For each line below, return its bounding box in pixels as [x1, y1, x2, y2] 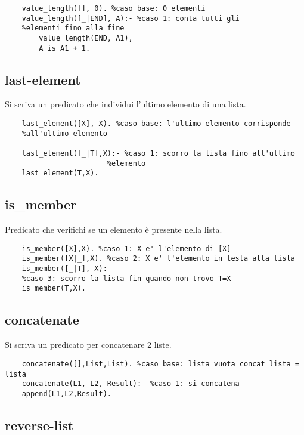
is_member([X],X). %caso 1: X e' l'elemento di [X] [21, 244, 231, 253]
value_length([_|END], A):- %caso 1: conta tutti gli [21, 14, 240, 23]
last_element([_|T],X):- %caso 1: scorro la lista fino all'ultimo [21, 149, 295, 158]
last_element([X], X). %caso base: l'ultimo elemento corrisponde [21, 119, 291, 128]
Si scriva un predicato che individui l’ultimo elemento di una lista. [5, 98, 246, 110]
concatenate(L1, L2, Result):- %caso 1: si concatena [21, 380, 240, 388]
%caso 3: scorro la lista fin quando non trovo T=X [21, 274, 231, 283]
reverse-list [5, 415, 74, 434]
